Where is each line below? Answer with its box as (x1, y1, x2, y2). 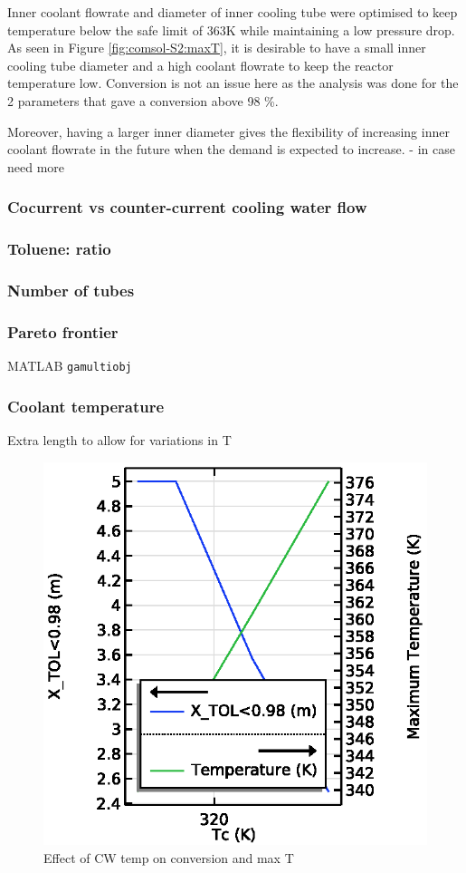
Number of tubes (7, 278, 135, 301)
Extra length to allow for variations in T (7, 430, 232, 449)
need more (7, 157, 65, 176)
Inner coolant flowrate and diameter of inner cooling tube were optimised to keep (7, 3, 458, 21)
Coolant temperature (7, 394, 165, 417)
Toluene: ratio (7, 238, 111, 260)
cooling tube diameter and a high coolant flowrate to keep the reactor (7, 55, 394, 74)
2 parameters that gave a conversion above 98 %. (7, 91, 279, 110)
